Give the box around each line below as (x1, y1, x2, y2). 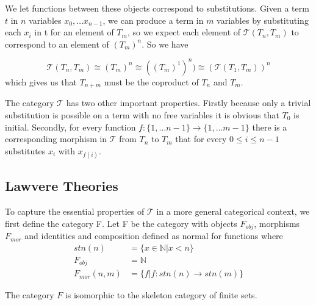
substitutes (5, 144, 46, 157)
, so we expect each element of (127, 26, 241, 38)
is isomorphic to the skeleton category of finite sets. (65, 289, 257, 301)
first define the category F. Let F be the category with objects (5, 217, 237, 229)
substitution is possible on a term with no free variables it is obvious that (5, 108, 279, 121)
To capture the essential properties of (5, 205, 145, 218)
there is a (252, 120, 287, 133)
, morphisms (254, 217, 300, 229)
